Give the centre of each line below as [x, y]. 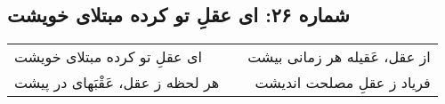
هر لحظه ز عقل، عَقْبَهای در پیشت [117, 83]
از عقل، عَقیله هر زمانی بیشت [339, 57]
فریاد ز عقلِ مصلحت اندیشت [343, 83]
